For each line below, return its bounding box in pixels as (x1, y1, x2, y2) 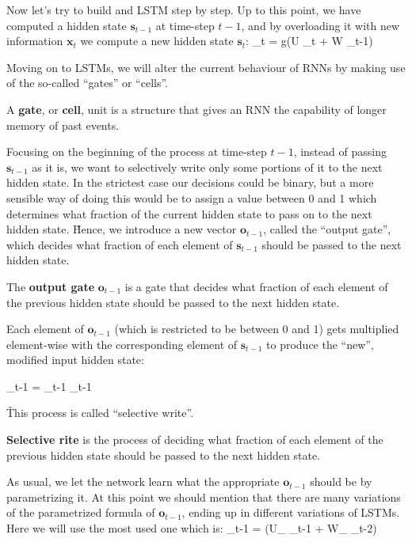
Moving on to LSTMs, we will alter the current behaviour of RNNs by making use (6, 59, 406, 75)
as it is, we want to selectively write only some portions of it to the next (32, 158, 383, 175)
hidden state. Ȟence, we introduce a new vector (6, 221, 237, 237)
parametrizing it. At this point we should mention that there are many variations (6, 488, 401, 505)
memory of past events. (6, 116, 120, 133)
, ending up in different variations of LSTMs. (181, 504, 400, 521)
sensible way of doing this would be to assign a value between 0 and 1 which (6, 189, 377, 206)
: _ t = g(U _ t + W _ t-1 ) (246, 32, 373, 49)
